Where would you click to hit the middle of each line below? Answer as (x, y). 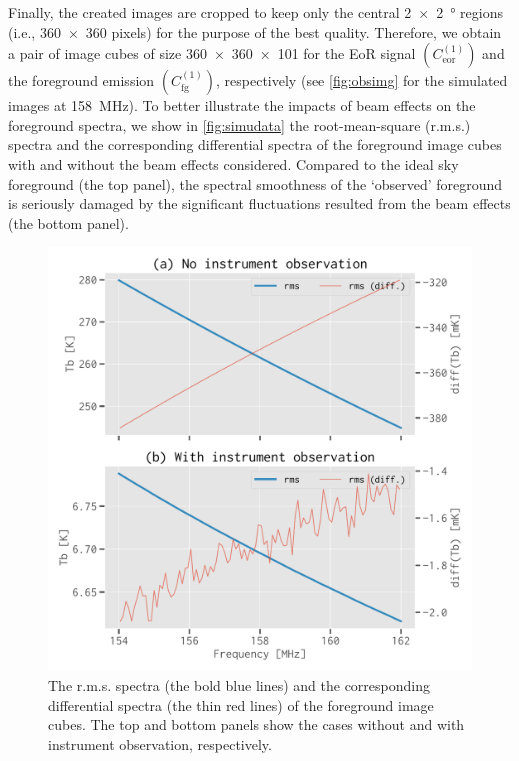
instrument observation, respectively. (160, 743)
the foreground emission (81, 80)
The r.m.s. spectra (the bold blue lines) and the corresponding (239, 684)
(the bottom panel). (68, 222)
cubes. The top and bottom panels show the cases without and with (256, 724)
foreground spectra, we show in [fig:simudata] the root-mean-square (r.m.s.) (239, 124)
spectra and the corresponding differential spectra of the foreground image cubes (255, 144)
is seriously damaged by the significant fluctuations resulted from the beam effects (259, 203)
